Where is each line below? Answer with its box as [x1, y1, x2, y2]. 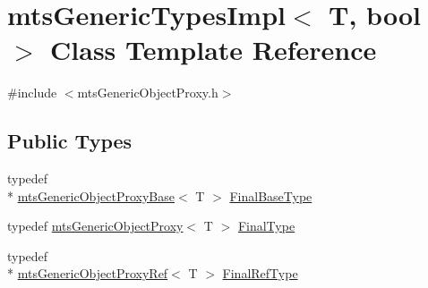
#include [7, 83, 57, 102]
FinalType [237, 216, 295, 235]
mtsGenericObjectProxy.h [77, 83, 218, 102]
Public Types [7, 127, 133, 155]
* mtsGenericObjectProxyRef [7, 264, 168, 283]
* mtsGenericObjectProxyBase [7, 186, 175, 205]
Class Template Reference [50, 31, 377, 68]
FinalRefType [222, 264, 298, 283]
